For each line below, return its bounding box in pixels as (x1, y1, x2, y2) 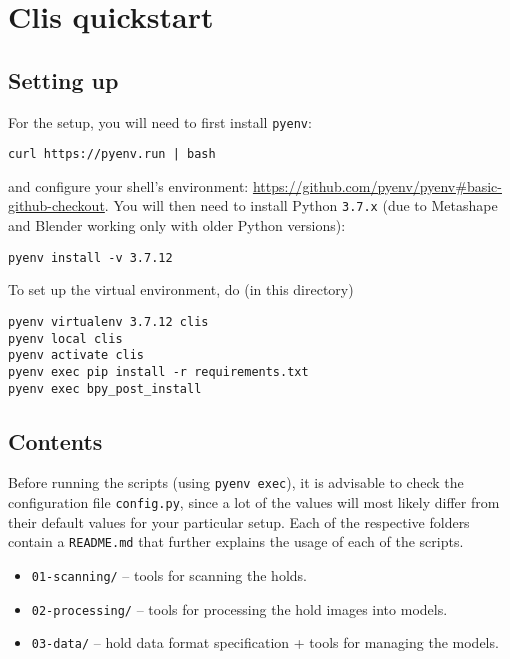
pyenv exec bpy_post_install (8, 381, 202, 396)
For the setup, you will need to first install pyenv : (8, 111, 312, 132)
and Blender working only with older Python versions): (8, 215, 346, 236)
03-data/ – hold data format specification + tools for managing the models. (31, 632, 499, 653)
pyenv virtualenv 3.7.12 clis (8, 314, 209, 329)
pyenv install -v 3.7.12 (8, 250, 173, 265)
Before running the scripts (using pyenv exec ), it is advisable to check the (8, 472, 464, 493)
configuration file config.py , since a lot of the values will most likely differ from (8, 492, 500, 513)
